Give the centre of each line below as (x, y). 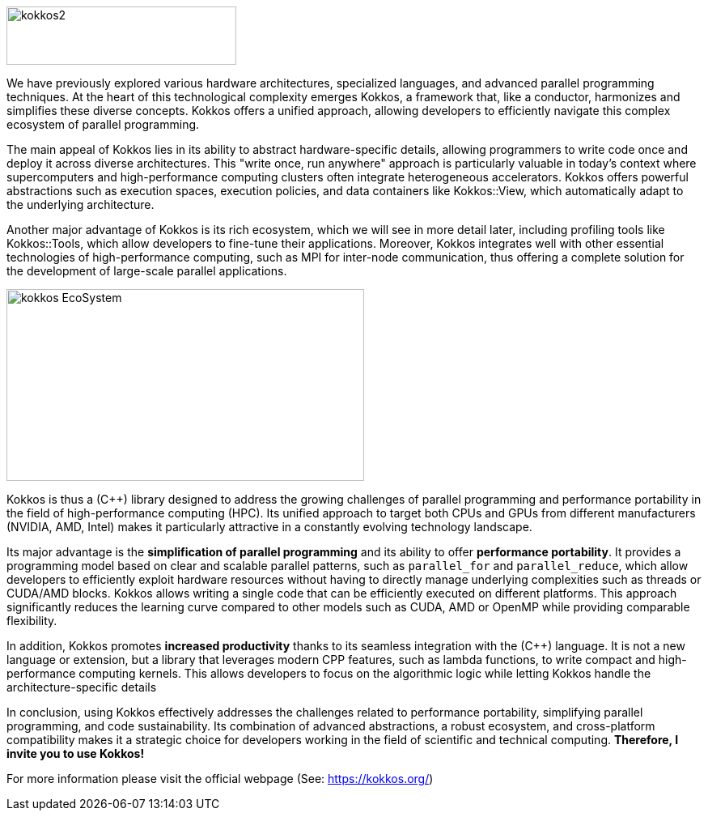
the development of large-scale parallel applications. (147, 271)
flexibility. (32, 621)
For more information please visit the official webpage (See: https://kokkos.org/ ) (220, 779)
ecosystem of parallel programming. (103, 124)
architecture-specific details (82, 687)
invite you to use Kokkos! (76, 753)
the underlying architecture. (81, 204)
